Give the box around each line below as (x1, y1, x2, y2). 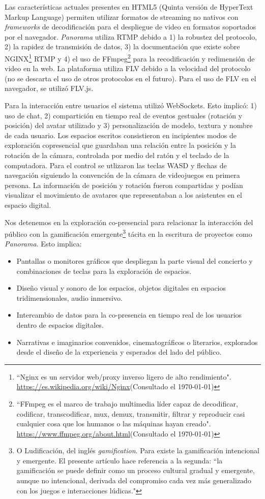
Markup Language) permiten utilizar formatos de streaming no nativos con (5, 11, 239, 22)
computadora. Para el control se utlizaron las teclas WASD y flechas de (5, 160, 227, 170)
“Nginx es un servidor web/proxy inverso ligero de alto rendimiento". (16, 371, 231, 382)
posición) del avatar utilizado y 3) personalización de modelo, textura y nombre (5, 120, 253, 131)
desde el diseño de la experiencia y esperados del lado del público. (16, 347, 222, 357)
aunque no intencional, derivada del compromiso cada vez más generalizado (16, 475, 251, 486)
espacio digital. (5, 199, 51, 210)
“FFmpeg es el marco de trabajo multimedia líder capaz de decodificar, (16, 398, 238, 409)
